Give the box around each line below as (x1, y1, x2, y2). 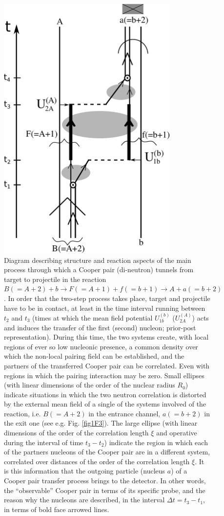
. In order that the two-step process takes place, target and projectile (4, 293, 210, 303)
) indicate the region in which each (104, 437, 208, 447)
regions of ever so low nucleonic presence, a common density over (4, 341, 198, 351)
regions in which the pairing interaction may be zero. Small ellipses (4, 370, 204, 380)
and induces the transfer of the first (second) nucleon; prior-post (4, 322, 196, 332)
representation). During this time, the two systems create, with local (4, 332, 209, 342)
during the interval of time (4, 437, 83, 447)
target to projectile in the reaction (4, 274, 106, 284)
